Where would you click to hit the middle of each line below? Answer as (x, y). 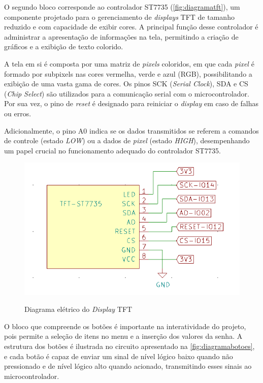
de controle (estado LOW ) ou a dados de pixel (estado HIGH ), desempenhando (127, 140)
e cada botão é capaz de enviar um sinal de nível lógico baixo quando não (119, 356)
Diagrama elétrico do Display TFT (78, 309)
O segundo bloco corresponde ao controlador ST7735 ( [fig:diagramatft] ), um (122, 7)
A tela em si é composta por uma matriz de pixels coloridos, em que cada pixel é (129, 63)
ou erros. (18, 113)
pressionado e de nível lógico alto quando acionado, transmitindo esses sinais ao (128, 366)
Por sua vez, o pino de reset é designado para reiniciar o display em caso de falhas (131, 103)
